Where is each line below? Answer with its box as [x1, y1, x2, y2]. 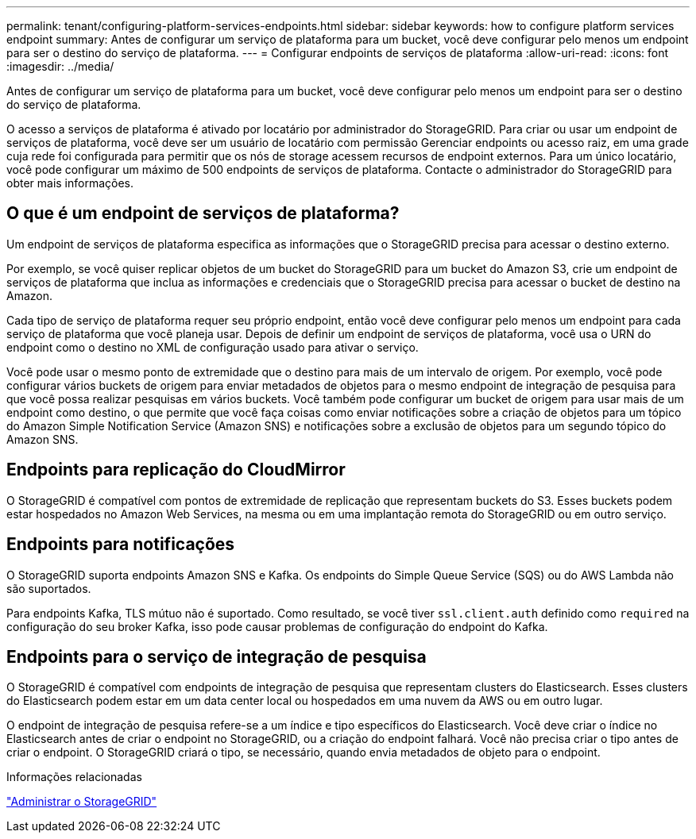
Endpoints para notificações [6, 534, 235, 555]
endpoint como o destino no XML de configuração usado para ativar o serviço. [6, 340, 419, 354]
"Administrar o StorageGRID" [6, 795, 157, 809]
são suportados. [6, 581, 91, 595]
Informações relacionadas [6, 770, 142, 784]
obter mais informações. [6, 176, 134, 190]
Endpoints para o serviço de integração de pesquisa [6, 646, 427, 667]
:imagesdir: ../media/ [6, 60, 114, 73]
